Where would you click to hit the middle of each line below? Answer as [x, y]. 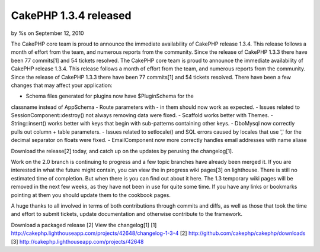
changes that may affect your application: [62, 85]
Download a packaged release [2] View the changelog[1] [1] [84, 225]
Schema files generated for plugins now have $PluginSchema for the [110, 96]
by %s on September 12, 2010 [47, 33]
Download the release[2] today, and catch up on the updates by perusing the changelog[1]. [122, 151]
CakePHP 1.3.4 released [71, 15]
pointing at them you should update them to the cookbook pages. [91, 195]
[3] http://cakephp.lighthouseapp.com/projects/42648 [77, 241]
